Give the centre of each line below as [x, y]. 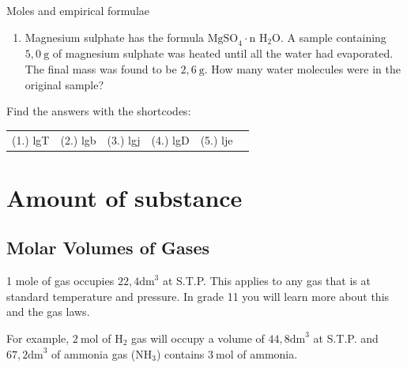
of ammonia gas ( [94, 353]
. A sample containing [333, 37]
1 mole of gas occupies [60, 281]
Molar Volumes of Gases [108, 248]
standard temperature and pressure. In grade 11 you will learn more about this [198, 296]
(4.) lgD [170, 139]
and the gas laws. [48, 312]
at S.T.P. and [346, 338]
